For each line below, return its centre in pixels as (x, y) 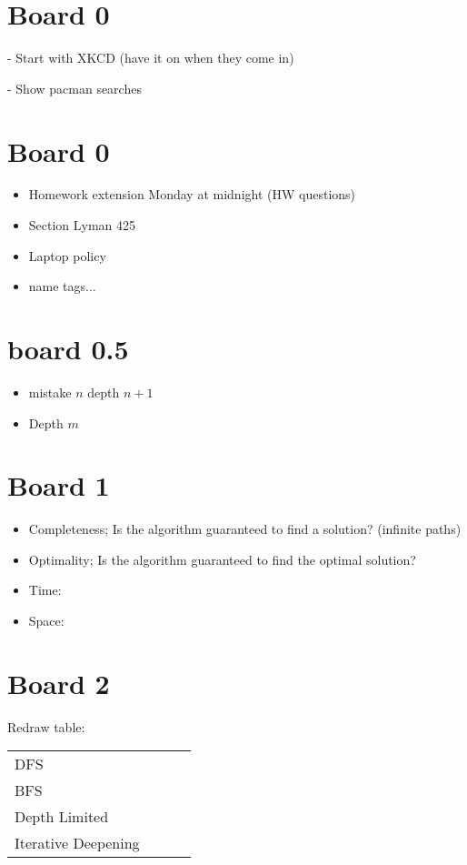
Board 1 (59, 485)
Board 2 (59, 683)
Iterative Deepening (77, 843)
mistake (50, 392)
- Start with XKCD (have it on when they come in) (151, 58)
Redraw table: (46, 726)
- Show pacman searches (75, 88)
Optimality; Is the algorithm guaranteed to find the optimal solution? (222, 559)
